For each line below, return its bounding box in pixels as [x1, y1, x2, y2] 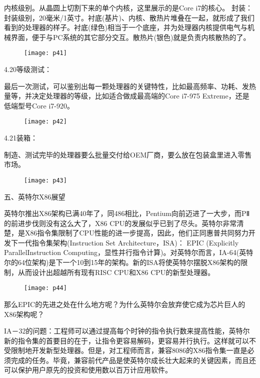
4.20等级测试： [4, 64, 51, 74]
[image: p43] [24, 176, 67, 184]
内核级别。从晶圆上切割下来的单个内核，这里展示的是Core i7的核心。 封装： [4, 2, 253, 12]
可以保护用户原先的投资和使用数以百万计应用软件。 [4, 364, 172, 375]
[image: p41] [24, 49, 67, 57]
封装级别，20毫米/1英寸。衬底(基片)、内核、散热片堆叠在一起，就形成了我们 [4, 12, 254, 22]
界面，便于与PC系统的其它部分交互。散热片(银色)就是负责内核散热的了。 [10, 31, 250, 42]
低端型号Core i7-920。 [4, 100, 74, 110]
